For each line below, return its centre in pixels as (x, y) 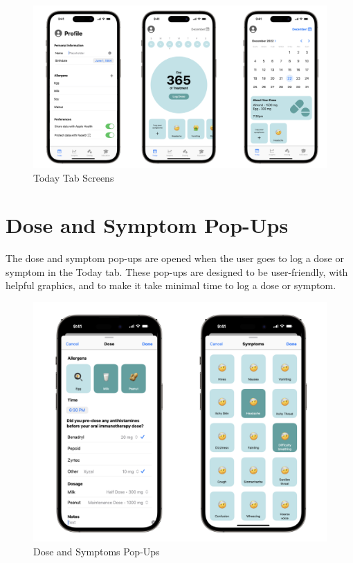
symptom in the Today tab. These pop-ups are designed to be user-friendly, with (177, 271)
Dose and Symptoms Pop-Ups (97, 551)
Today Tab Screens (74, 177)
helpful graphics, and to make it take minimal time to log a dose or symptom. (171, 285)
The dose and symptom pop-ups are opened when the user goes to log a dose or (175, 258)
